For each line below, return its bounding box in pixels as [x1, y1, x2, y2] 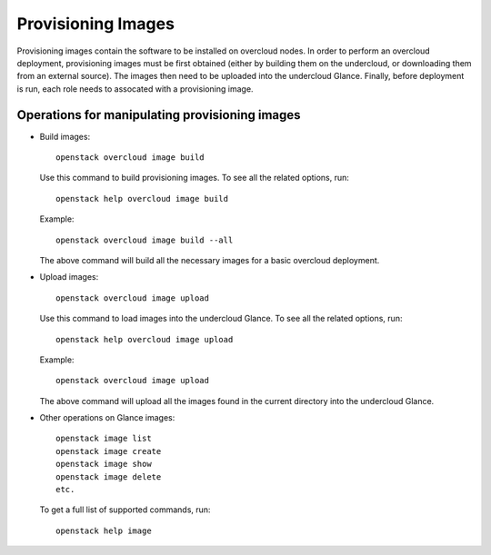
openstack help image [55, 525, 152, 536]
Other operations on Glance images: [39, 412, 175, 423]
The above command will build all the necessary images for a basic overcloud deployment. [39, 254, 380, 265]
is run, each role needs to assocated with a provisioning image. [16, 83, 254, 94]
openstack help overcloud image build [55, 193, 229, 203]
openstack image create [55, 446, 162, 456]
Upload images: [39, 272, 99, 282]
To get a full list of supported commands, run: [39, 504, 211, 515]
